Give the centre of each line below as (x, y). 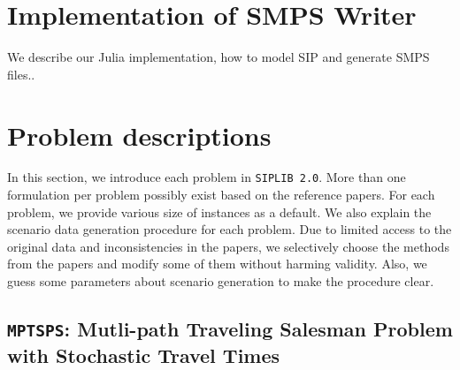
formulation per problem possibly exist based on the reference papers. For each (221, 195)
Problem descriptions (139, 135)
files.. (21, 74)
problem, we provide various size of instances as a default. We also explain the (219, 211)
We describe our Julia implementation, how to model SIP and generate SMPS (218, 57)
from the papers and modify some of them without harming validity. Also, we (217, 264)
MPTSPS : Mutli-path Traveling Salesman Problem (230, 329)
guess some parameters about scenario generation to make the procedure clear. (221, 281)
